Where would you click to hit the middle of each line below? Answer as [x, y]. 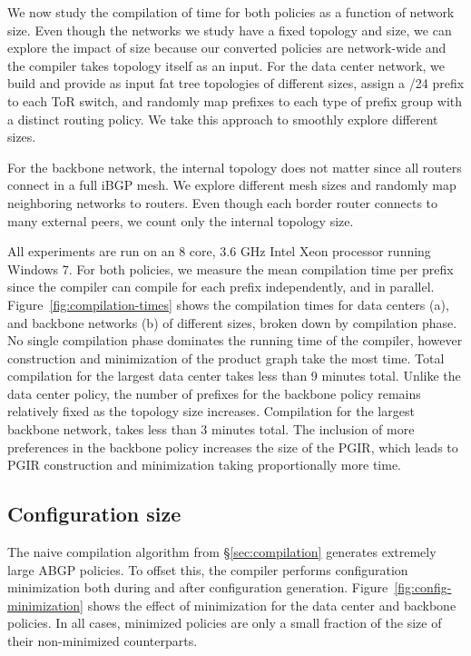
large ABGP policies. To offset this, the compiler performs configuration [208, 569]
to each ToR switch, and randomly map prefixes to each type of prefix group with [235, 100]
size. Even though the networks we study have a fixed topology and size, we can [230, 30]
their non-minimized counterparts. [103, 641]
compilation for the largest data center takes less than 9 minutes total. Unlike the [234, 376]
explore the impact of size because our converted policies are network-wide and [227, 48]
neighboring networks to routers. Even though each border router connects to [223, 202]
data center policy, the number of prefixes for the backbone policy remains [214, 393]
